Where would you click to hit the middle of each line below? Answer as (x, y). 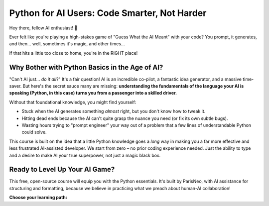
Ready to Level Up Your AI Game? (62, 169)
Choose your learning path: (38, 198)
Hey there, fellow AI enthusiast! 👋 (43, 28)
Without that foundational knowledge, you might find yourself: (73, 102)
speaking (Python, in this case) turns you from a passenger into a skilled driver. (93, 93)
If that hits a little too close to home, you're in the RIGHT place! (73, 53)
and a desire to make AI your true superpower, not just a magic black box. (85, 155)
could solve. (34, 132)
